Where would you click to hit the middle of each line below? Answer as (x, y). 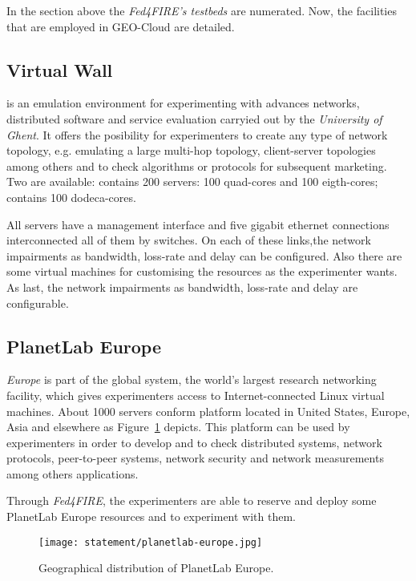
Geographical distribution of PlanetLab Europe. (156, 568)
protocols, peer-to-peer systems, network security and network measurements (195, 458)
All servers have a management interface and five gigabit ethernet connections (198, 224)
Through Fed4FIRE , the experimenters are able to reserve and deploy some (192, 500)
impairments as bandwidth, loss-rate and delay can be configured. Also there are (204, 255)
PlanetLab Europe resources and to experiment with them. (151, 516)
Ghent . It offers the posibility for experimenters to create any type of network (197, 134)
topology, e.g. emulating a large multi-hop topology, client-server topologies (191, 150)
